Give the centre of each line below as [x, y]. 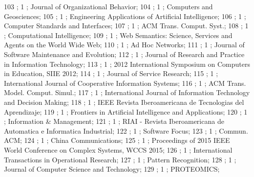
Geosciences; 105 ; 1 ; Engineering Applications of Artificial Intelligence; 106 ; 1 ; [125, 16]
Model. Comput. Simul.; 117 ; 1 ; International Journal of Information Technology [127, 92]
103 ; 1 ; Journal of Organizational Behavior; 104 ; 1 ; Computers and [108, 6]
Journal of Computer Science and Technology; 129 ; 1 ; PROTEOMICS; [112, 169]
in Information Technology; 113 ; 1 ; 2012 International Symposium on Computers [127, 64]
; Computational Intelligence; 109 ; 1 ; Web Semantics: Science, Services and [118, 35]
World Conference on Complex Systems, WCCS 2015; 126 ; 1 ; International [118, 149]
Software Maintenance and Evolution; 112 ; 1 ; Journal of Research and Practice [124, 54]
